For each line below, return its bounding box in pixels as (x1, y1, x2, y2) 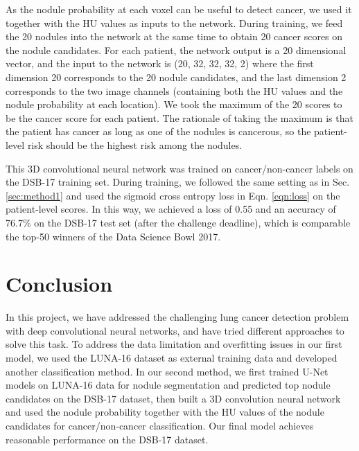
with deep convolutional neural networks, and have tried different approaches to (6, 323, 344, 337)
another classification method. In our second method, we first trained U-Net (6, 364, 329, 378)
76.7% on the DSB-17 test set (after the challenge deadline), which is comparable (6, 215, 351, 229)
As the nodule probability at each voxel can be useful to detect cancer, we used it (6, 2, 352, 16)
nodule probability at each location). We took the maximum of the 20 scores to (6, 97, 342, 112)
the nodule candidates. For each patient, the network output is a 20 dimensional (6, 42, 347, 57)
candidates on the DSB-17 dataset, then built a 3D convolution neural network (6, 391, 341, 405)
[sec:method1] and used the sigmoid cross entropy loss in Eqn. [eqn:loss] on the (6, 188, 340, 202)
